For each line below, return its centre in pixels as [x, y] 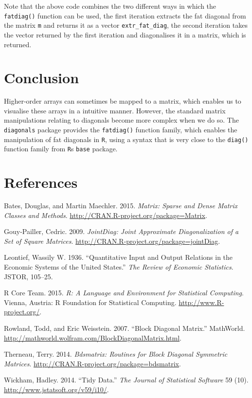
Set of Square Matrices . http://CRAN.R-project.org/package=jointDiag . [112, 241]
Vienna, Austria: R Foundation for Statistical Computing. [90, 302]
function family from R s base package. [61, 149]
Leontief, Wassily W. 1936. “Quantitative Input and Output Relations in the [118, 257]
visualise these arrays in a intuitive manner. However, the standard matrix [115, 110]
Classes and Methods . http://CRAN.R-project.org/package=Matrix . [106, 215]
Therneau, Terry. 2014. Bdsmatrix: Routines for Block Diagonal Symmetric [116, 354]
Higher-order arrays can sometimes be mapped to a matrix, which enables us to [123, 101]
